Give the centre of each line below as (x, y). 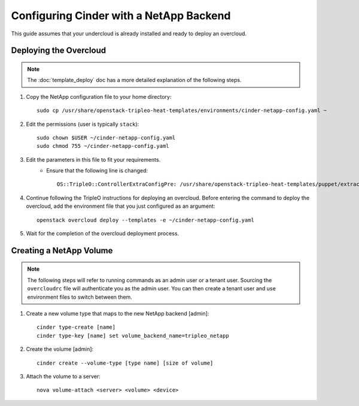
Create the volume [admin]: (60, 349)
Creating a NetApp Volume (62, 251)
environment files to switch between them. (80, 297)
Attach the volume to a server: (63, 376)
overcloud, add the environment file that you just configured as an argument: (121, 206)
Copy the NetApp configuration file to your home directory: (99, 96)
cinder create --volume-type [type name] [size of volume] (125, 363)
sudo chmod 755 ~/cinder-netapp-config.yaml (103, 146)
